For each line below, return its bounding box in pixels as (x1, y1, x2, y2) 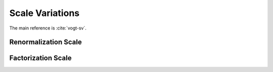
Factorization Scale (9, 54, 72, 62)
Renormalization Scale (9, 38, 82, 46)
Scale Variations (9, 7, 80, 18)
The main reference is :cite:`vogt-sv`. (9, 25, 87, 31)
